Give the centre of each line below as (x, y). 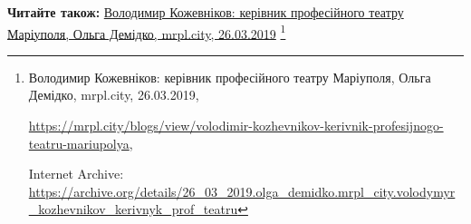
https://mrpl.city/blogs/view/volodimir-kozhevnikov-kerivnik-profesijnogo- (236, 126)
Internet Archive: (76, 174)
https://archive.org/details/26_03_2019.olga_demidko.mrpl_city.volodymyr (242, 191)
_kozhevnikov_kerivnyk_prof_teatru (133, 209)
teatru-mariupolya (79, 143)
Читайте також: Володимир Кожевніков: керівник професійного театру (206, 12)
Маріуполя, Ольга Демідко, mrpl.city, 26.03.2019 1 (147, 32)
